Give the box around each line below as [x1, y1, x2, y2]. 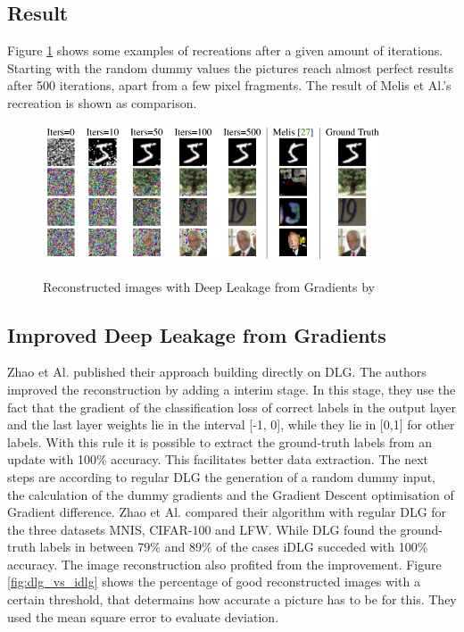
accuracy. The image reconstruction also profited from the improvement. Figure [7, 554, 442, 573]
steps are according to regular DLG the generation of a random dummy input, [7, 467, 436, 486]
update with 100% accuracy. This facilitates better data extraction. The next [7, 450, 428, 469]
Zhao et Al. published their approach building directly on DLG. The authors [7, 362, 427, 381]
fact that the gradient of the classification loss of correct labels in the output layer [7, 397, 456, 416]
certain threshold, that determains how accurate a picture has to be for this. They [7, 590, 457, 609]
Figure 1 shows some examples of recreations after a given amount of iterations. [7, 41, 443, 60]
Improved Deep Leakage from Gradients [7, 320, 386, 348]
